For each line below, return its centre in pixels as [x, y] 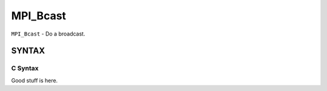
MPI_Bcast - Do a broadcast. [48, 34]
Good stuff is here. [35, 80]
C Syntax [25, 68]
